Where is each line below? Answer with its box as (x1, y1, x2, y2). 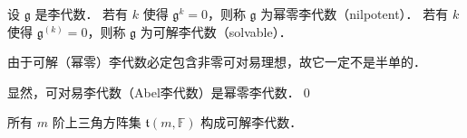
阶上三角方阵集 (52, 113, 141, 132)
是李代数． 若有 (34, 5, 129, 23)
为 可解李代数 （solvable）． (140, 22, 292, 41)
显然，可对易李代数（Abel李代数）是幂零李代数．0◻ (7, 82, 314, 101)
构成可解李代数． (200, 113, 303, 132)
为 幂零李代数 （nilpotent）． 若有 (260, 5, 449, 23)
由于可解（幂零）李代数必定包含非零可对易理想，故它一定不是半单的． (7, 52, 426, 71)
